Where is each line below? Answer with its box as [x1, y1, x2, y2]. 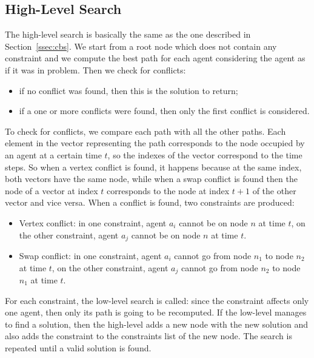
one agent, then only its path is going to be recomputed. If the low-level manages [5, 306, 307, 319]
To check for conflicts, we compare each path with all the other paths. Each [5, 124, 286, 137]
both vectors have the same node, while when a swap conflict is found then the [5, 172, 298, 185]
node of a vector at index [5, 184, 98, 197]
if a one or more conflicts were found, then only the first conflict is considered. [19, 104, 310, 117]
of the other [252, 184, 296, 197]
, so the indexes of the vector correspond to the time [107, 148, 302, 161]
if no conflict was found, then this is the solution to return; [19, 84, 238, 96]
